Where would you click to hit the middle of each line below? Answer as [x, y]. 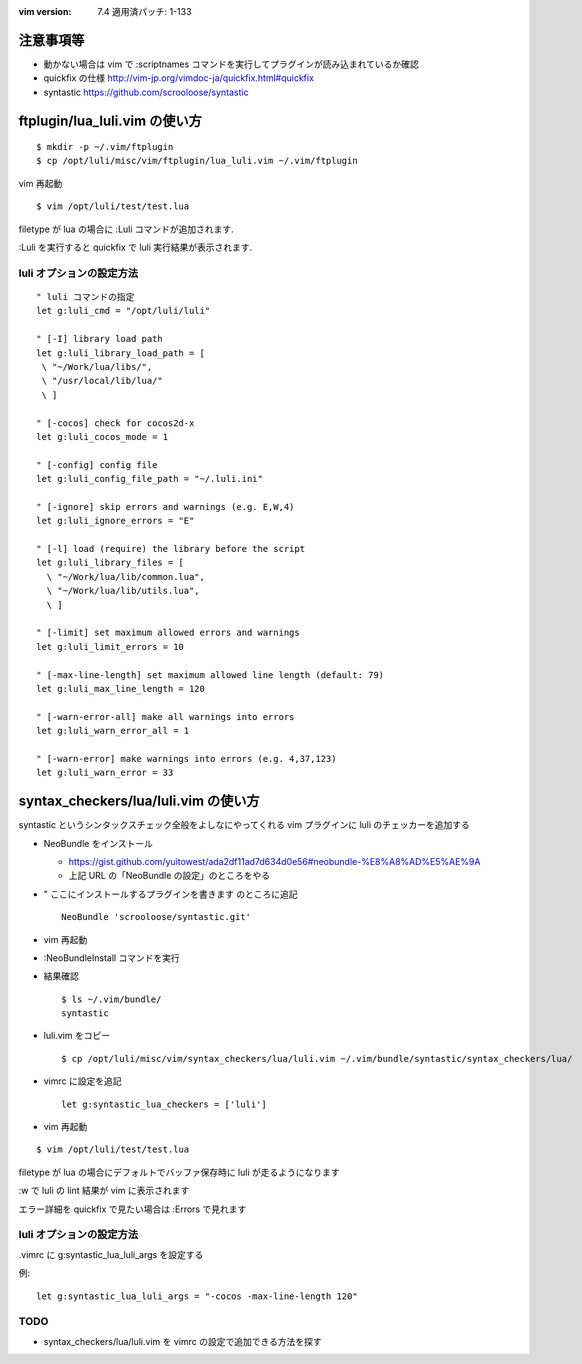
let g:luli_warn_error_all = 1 [113, 731]
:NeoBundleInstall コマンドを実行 [111, 957]
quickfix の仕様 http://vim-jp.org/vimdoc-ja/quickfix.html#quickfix [179, 78]
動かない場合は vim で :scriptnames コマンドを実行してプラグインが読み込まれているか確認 [231, 64]
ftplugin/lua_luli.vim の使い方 [110, 120]
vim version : [45, 11]
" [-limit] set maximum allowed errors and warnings [168, 633]
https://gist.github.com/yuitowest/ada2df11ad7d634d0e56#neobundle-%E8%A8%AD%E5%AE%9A [274, 861]
